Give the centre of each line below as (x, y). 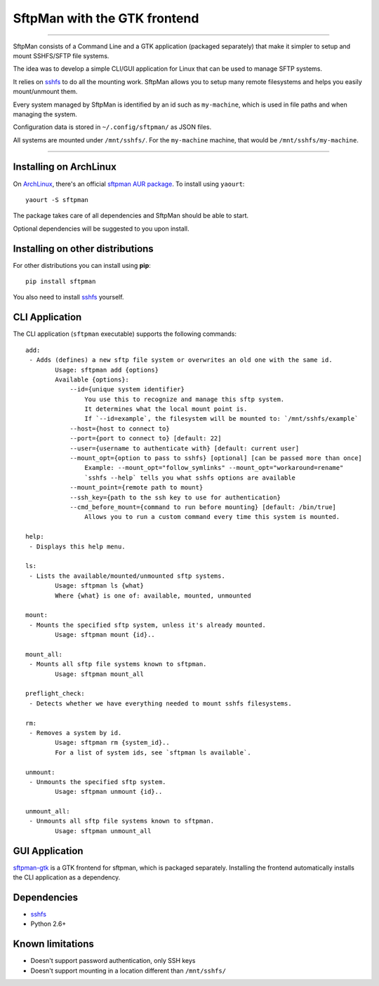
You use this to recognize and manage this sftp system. (185, 399)
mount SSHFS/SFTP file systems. (61, 55)
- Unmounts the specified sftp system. (98, 782)
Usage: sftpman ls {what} (99, 586)
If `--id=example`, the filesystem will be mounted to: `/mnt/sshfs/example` (221, 419)
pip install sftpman (61, 282)
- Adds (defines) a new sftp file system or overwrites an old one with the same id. (181, 360)
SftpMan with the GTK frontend (106, 18)
